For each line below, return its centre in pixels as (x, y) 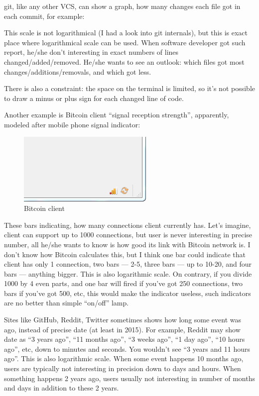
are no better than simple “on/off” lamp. (66, 303)
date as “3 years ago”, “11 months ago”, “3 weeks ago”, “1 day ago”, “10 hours (125, 339)
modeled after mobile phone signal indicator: (72, 124)
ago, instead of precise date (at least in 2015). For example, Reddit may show (122, 329)
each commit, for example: (44, 16)
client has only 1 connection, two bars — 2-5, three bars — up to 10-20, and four (128, 264)
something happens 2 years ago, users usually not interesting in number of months (129, 378)
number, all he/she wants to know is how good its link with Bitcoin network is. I (127, 244)
